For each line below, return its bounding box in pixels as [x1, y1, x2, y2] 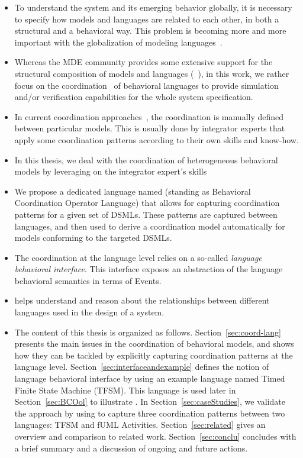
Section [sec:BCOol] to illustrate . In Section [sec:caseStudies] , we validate [14, 395, 285, 408]
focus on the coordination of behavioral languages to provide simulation [14, 79, 279, 91]
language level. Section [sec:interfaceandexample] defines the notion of [14, 360, 269, 373]
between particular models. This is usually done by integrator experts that [14, 122, 285, 134]
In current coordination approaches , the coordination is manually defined [14, 110, 284, 122]
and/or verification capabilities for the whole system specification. [14, 91, 253, 103]
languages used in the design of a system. [14, 306, 165, 318]
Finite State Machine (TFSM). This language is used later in [14, 383, 236, 396]
